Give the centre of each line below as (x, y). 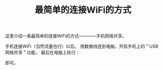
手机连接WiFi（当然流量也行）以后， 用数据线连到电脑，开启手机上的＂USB (82, 47)
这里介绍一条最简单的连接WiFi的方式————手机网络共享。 (66, 36)
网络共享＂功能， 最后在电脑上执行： (42, 52)
